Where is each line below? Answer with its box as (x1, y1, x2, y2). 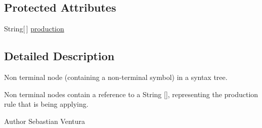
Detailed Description (4, 48, 115, 64)
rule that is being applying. (4, 99, 89, 109)
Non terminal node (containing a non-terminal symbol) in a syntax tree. (4, 72, 228, 82)
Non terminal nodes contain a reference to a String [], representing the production (4, 89, 258, 99)
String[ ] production (4, 23, 64, 34)
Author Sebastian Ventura (4, 115, 85, 126)
